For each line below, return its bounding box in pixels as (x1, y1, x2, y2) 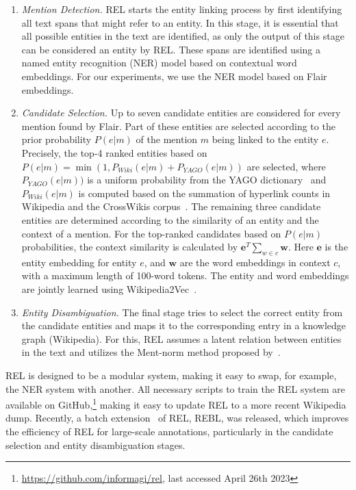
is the (325, 240, 348, 254)
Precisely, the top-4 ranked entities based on (21, 145, 207, 159)
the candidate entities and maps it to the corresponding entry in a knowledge (21, 318, 346, 333)
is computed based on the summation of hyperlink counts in (78, 185, 331, 200)
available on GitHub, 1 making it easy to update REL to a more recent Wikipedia (5, 396, 346, 411)
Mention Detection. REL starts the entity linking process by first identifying (21, 2, 342, 16)
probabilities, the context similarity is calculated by (21, 240, 238, 254)
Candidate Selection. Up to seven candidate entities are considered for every (21, 105, 341, 120)
